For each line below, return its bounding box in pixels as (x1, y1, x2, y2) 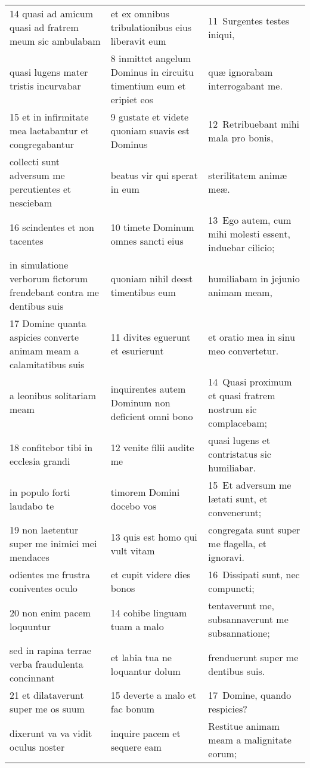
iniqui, (208, 27, 235, 41)
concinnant (10, 671, 55, 684)
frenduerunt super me (208, 650, 299, 664)
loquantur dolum (110, 664, 181, 678)
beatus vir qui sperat (110, 168, 198, 182)
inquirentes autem (110, 381, 186, 396)
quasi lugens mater (10, 65, 88, 79)
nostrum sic (208, 402, 257, 416)
